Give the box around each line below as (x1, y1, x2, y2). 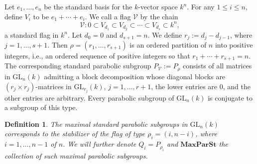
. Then (47, 40, 68, 50)
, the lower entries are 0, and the (151, 81, 251, 91)
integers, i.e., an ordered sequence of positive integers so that (4, 51, 190, 60)
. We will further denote (63, 139, 136, 149)
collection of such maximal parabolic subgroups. (4, 150, 148, 161)
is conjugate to (208, 92, 253, 103)
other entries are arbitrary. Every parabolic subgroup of (4, 92, 174, 103)
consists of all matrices (182, 60, 252, 71)
